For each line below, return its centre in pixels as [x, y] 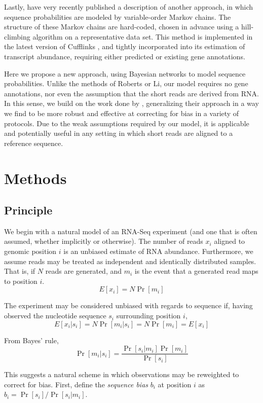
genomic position [30, 251]
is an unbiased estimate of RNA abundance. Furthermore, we [158, 251]
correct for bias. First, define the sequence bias [76, 384]
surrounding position [148, 316]
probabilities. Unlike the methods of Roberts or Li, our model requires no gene [126, 83]
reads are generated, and [84, 271]
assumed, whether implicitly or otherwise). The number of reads [104, 241]
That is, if [20, 271]
